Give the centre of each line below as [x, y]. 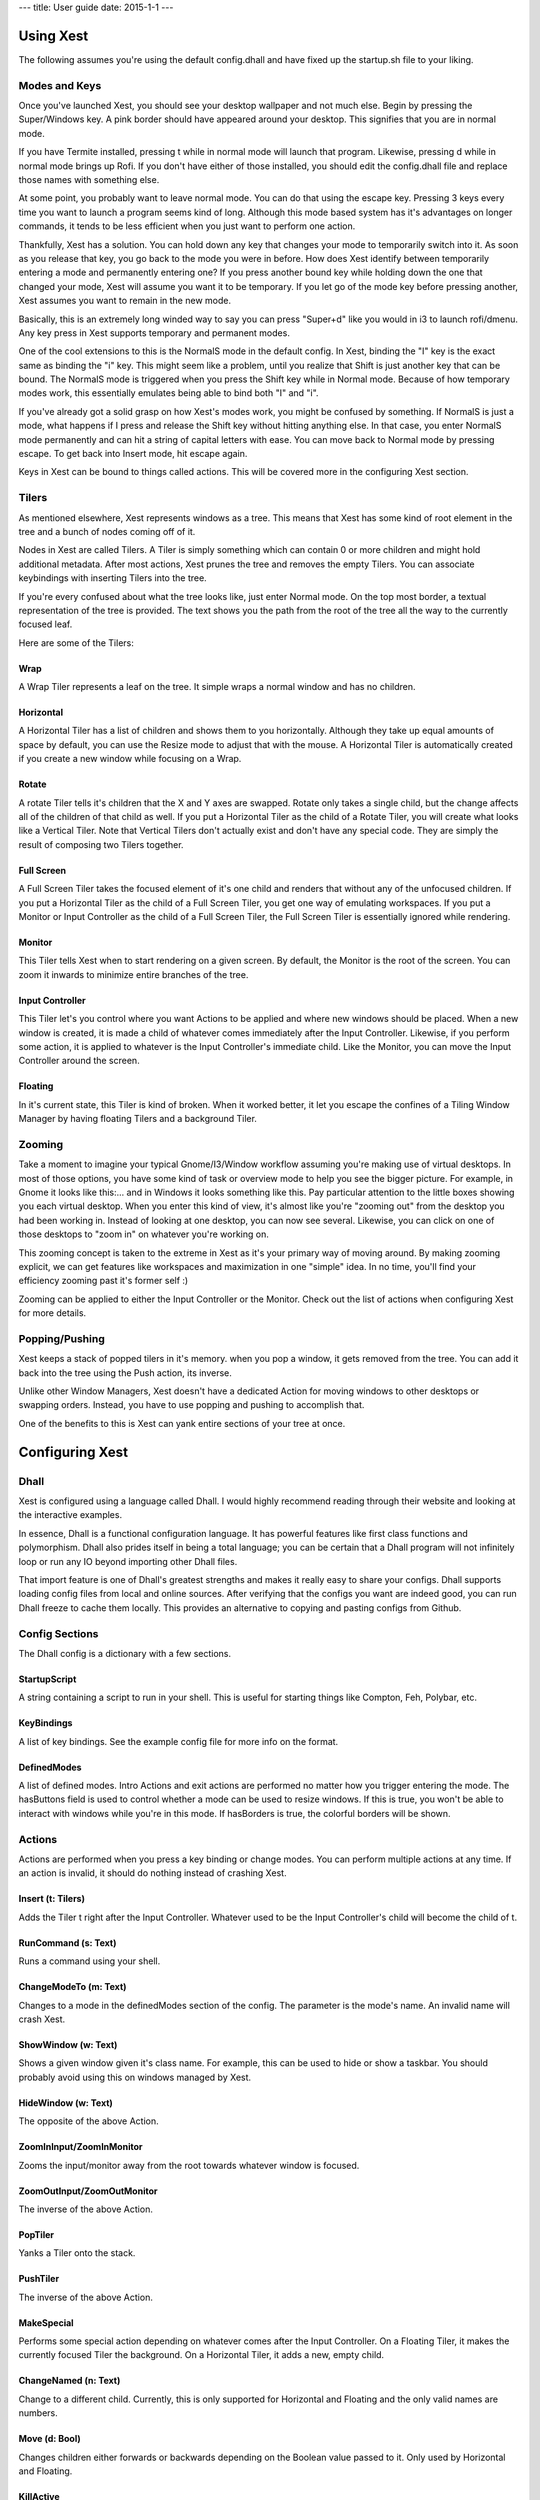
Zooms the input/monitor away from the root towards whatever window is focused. [189, 2165]
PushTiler [39, 2279]
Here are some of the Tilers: [76, 642]
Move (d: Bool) [49, 2439]
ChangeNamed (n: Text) [69, 2381]
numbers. [38, 2413]
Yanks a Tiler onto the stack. [77, 2253]
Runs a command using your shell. [89, 1961]
